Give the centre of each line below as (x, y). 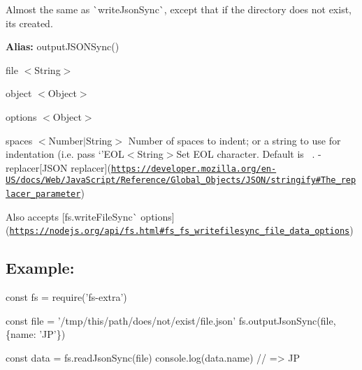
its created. (29, 23)
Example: (40, 268)
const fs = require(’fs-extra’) (66, 297)
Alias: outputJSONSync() (63, 46)
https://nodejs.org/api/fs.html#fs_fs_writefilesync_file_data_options (180, 231)
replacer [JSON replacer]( (58, 167)
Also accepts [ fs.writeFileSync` (72, 216)
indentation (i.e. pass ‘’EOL (65, 154)
